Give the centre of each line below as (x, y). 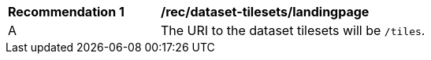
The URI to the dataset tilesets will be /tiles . (293, 30)
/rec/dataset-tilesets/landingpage (265, 12)
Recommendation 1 (66, 12)
